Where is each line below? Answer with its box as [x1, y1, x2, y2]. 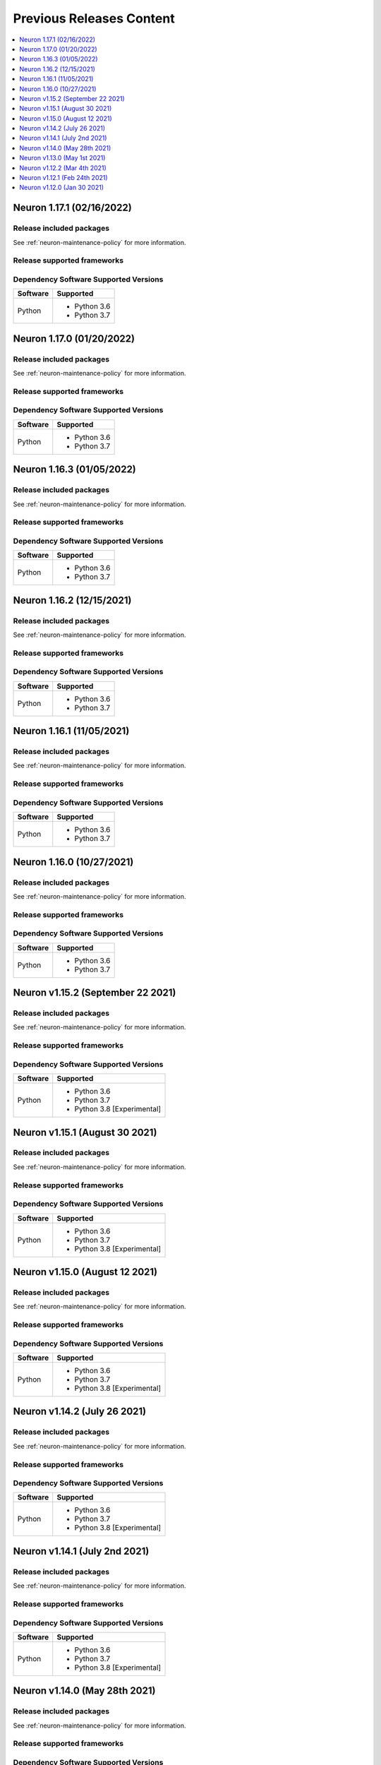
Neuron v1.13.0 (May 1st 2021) [19, 154, 106, 162]
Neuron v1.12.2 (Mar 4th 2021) [19, 163, 107, 172]
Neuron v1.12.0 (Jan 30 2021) [19, 184, 104, 192]
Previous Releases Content [13, 11, 176, 26]
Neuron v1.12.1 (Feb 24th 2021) [19, 174, 109, 182]
